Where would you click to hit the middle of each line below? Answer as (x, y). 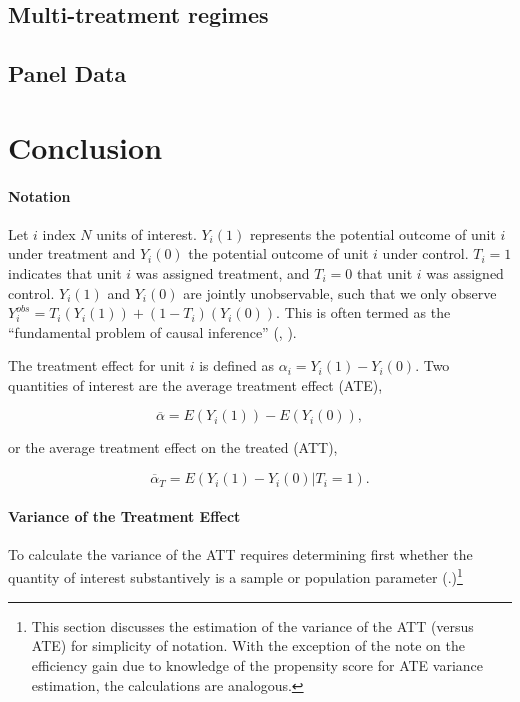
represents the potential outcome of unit (372, 233)
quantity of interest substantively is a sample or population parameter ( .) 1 (235, 576)
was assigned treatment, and (222, 272)
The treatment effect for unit (97, 365)
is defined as (236, 365)
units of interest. (146, 233)
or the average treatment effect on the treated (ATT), (173, 447)
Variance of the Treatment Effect (124, 515)
